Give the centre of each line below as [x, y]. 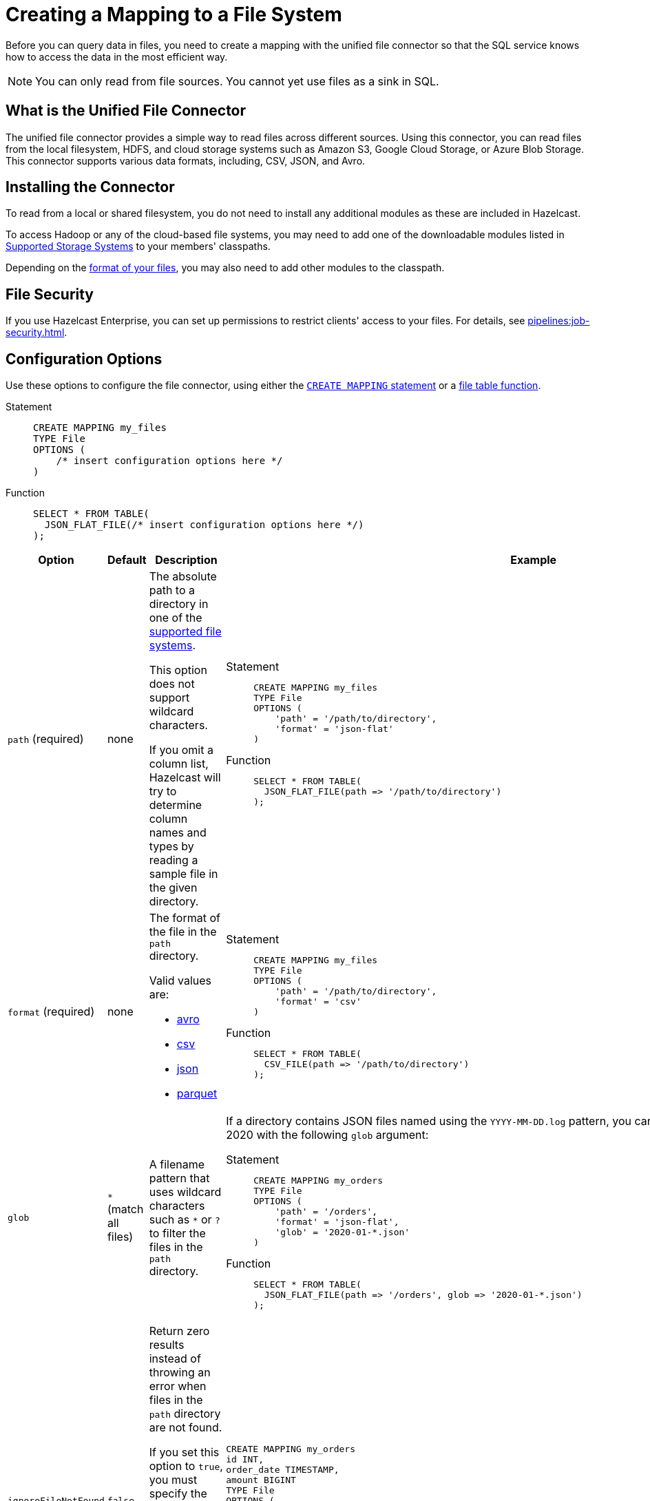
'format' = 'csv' [318, 1001]
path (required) [46, 739]
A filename [177, 1165]
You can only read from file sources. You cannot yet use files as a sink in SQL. [237, 81]
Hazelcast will [185, 778]
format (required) [51, 1011]
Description [186, 560]
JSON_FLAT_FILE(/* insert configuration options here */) [204, 525]
